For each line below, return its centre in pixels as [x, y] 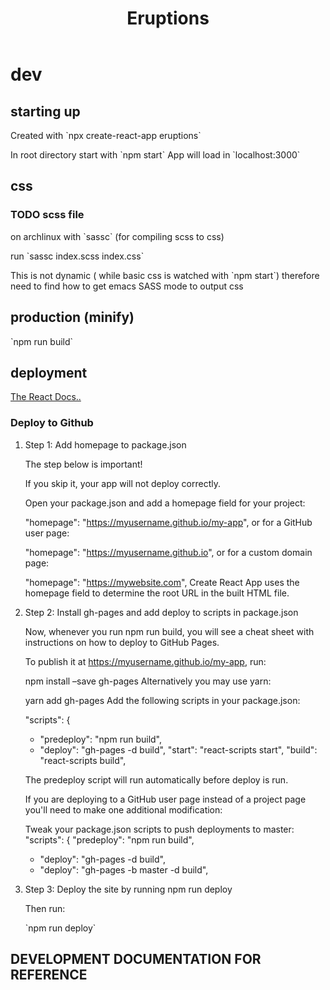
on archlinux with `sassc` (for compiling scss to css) [117, 236]
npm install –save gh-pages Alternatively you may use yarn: [148, 681]
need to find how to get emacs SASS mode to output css [127, 286]
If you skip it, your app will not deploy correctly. [122, 483]
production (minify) [72, 317]
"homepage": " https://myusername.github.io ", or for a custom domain [168, 552]
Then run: [45, 908]
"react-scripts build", [83, 760]
